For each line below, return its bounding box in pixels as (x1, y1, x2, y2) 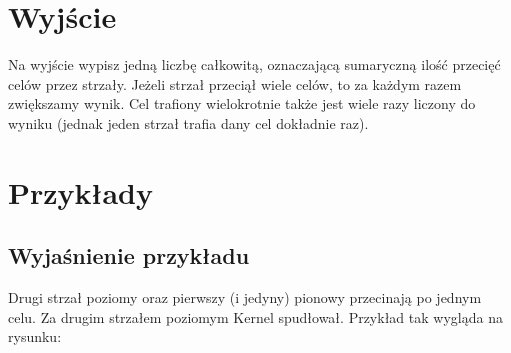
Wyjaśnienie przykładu (8, 240, 250, 271)
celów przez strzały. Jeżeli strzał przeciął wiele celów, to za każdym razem (8, 73, 462, 94)
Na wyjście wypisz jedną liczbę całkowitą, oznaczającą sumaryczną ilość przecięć (8, 54, 501, 75)
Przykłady (8, 171, 153, 212)
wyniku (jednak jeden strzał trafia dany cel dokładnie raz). (8, 112, 369, 133)
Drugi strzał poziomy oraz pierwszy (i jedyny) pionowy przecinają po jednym (8, 287, 482, 308)
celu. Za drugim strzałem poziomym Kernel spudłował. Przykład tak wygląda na (8, 306, 503, 327)
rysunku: (8, 326, 62, 347)
